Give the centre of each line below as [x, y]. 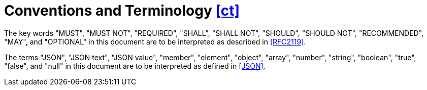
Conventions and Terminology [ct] [122, 11]
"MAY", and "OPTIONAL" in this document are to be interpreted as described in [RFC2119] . [155, 41]
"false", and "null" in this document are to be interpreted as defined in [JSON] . [135, 66]
